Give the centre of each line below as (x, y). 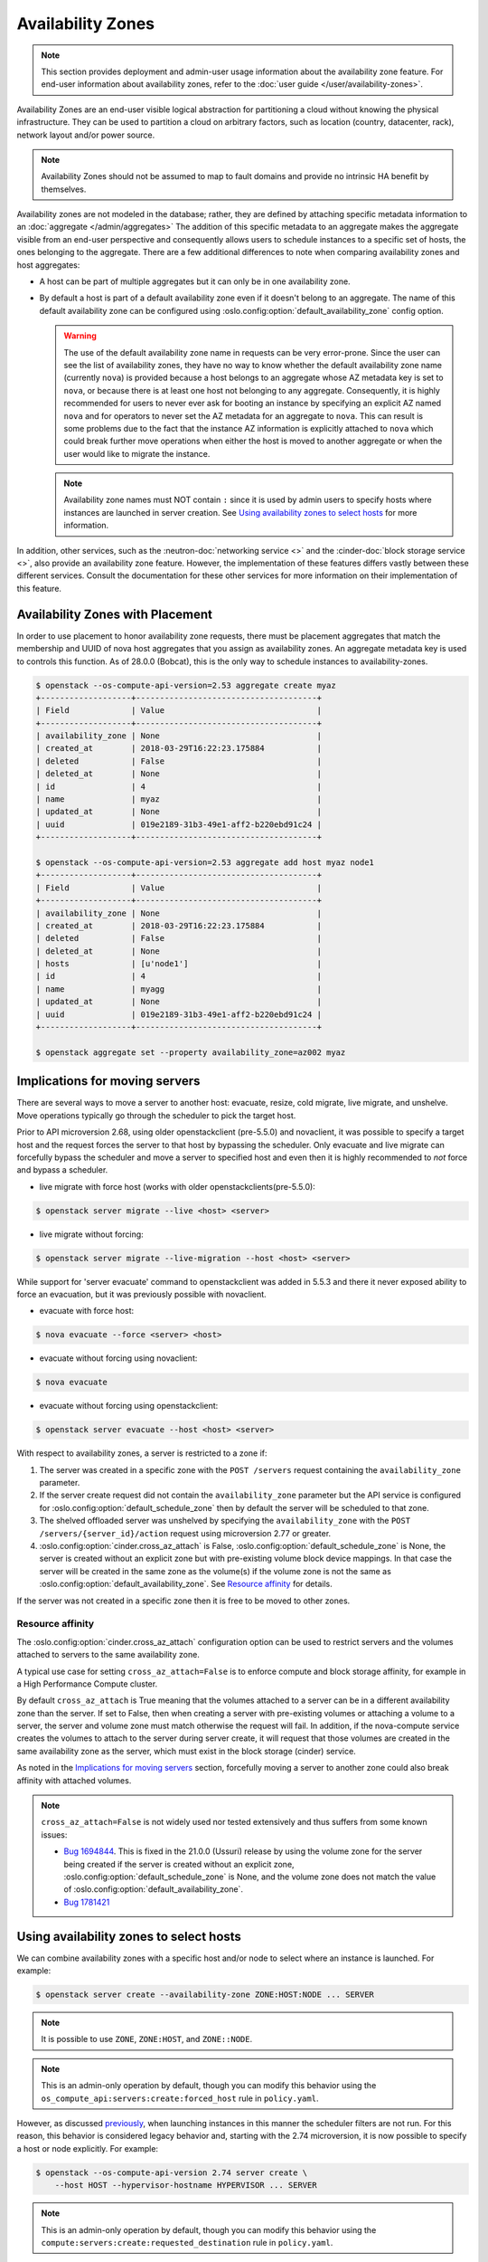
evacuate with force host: (87, 1311)
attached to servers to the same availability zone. (108, 1655)
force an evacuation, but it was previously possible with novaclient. (141, 1294)
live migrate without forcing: (91, 1234)
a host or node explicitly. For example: (87, 2148)
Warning (80, 336)
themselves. (64, 189)
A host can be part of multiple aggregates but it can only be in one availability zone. (195, 281)
